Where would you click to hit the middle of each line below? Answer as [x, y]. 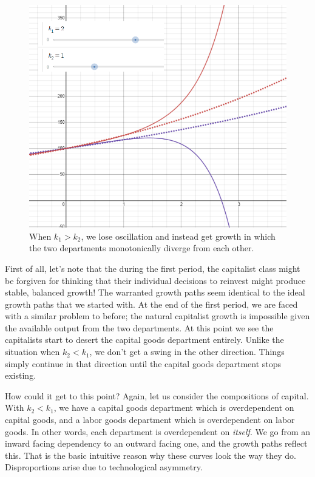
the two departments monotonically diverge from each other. [142, 248]
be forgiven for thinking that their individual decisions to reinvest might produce [155, 280]
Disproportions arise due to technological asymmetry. [104, 467]
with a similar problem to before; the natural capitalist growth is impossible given [157, 316]
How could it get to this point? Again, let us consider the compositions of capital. [157, 395]
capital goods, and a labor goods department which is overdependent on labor [150, 420]
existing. [21, 375]
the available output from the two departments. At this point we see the [139, 327]
